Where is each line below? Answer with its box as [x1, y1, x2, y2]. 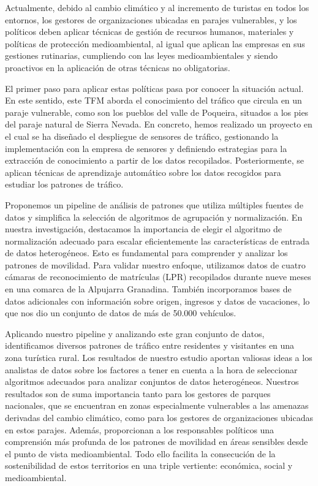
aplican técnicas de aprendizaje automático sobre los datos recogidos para [5, 165, 281, 178]
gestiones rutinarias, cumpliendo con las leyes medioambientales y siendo [5, 49, 278, 62]
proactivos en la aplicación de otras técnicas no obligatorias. [5, 61, 230, 74]
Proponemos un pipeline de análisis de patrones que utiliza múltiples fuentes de [5, 198, 303, 211]
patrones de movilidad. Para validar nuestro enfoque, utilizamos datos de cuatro [5, 258, 306, 271]
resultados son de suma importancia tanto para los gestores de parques [5, 387, 271, 400]
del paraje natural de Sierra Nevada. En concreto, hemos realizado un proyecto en [5, 118, 312, 131]
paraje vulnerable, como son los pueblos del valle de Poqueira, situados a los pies [5, 105, 309, 118]
